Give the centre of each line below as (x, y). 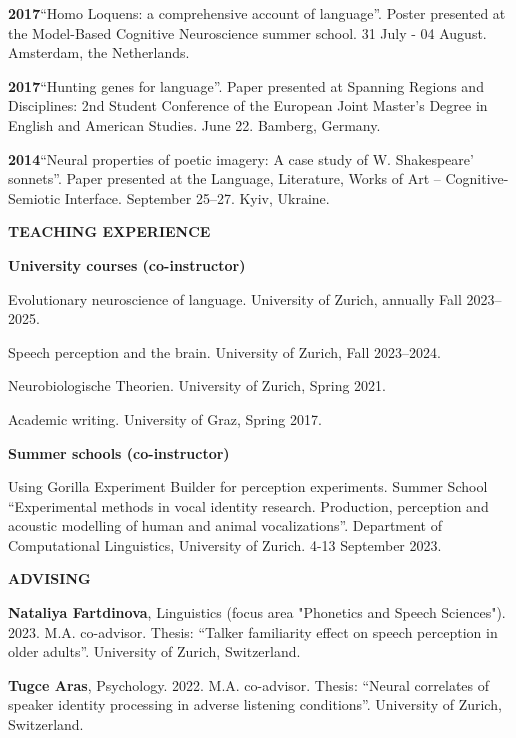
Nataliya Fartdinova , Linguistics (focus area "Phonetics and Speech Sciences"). (257, 612)
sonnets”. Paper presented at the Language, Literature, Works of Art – (224, 178)
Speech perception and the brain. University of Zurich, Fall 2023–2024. (224, 351)
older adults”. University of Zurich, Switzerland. (154, 651)
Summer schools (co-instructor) (119, 452)
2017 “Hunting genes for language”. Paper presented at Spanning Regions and (246, 85)
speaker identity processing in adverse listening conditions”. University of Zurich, (255, 704)
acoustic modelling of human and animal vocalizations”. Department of (225, 525)
